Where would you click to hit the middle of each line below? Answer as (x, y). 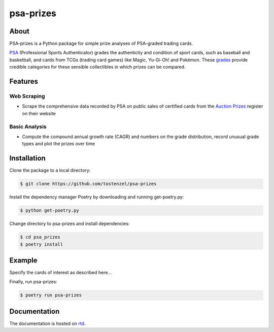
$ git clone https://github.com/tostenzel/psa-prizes (88, 184)
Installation (27, 158)
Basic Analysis (28, 126)
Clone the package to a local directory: (50, 171)
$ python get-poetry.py (50, 210)
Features (24, 81)
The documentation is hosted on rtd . (47, 323)
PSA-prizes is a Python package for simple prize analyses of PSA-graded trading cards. (101, 44)
